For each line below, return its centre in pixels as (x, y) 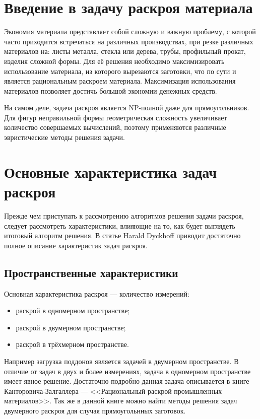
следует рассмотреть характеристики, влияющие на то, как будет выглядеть (120, 225)
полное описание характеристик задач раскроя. (76, 245)
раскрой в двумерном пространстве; (71, 327)
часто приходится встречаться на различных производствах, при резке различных (129, 41)
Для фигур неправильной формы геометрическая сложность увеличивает (116, 117)
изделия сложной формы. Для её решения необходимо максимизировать (114, 61)
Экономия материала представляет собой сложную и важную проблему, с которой (130, 31)
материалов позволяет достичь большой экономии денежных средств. (111, 90)
